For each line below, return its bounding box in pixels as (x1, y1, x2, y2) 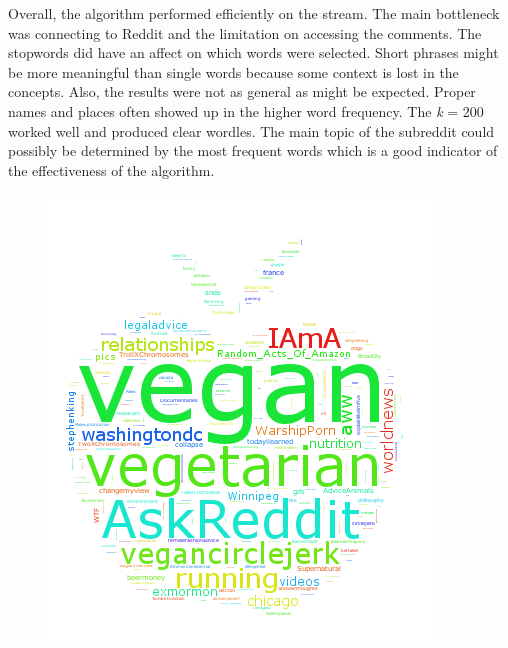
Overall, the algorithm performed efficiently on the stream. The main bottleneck (8, 3, 500, 23)
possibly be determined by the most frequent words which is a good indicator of (8, 140, 498, 161)
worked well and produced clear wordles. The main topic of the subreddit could (8, 120, 495, 141)
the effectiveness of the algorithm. (8, 159, 215, 180)
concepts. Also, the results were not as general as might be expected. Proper (8, 81, 476, 102)
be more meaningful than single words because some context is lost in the (8, 61, 459, 82)
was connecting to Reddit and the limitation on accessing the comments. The (8, 22, 482, 43)
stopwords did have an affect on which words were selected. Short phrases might (8, 42, 499, 63)
